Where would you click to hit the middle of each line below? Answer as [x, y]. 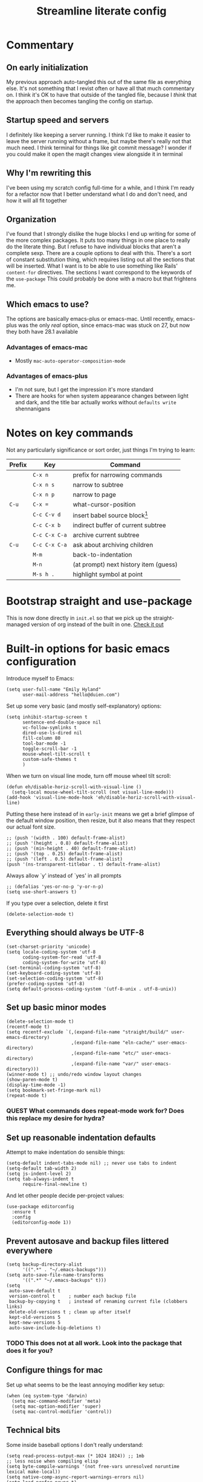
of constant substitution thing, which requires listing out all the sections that [101, 260]
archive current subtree [106, 535]
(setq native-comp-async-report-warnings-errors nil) [76, 1477]
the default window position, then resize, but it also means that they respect [101, 820]
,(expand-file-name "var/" [105, 1064]
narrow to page [95, 494]
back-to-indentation [102, 555]
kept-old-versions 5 [35, 1318]
